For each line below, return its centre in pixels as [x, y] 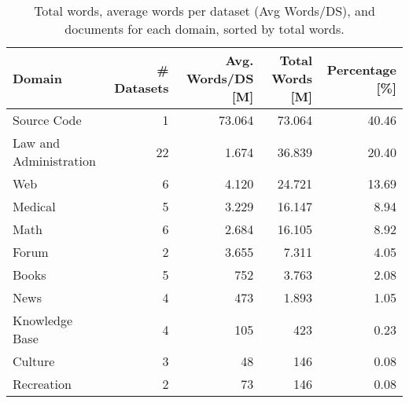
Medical [34, 206]
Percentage [361, 69]
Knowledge [43, 320]
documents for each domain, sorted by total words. [204, 29]
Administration [54, 161]
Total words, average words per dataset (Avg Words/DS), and [204, 11]
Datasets [142, 87]
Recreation [42, 384]
